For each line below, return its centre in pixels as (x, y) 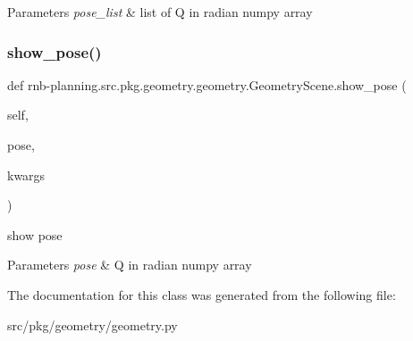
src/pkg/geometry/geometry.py (93, 324)
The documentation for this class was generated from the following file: (202, 294)
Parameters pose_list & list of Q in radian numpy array (160, 12)
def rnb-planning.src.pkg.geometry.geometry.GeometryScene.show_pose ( (207, 84)
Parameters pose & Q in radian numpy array (130, 265)
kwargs (26, 175)
